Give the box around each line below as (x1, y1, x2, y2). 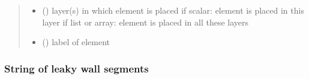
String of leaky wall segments (4, 61, 149, 75)
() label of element (42, 36, 110, 48)
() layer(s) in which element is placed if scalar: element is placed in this (42, 4, 304, 16)
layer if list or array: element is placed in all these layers (42, 15, 249, 28)
